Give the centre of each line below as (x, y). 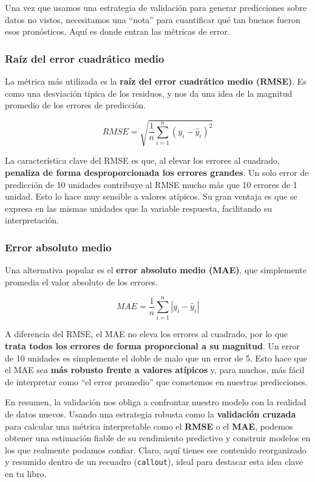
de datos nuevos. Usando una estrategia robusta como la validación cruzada (151, 414)
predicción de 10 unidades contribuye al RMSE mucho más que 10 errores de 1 (151, 184)
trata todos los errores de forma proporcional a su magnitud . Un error (153, 346)
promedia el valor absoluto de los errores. (82, 281)
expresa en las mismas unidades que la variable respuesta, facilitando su (139, 208)
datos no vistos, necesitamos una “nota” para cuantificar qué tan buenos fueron (153, 19)
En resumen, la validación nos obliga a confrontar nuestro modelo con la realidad (156, 402)
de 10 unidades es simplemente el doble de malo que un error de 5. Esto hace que (156, 358)
